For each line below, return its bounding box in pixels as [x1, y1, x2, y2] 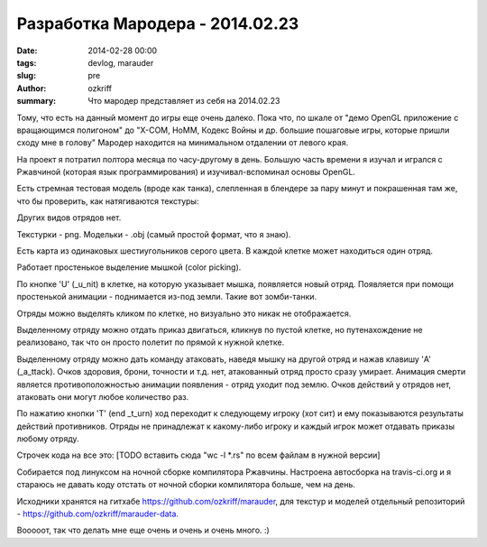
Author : [16, 82, 47, 94]
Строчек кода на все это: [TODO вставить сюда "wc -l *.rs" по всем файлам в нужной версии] [16, 450, 381, 460]
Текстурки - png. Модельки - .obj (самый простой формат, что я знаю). [16, 228, 291, 239]
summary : [16, 96, 57, 107]
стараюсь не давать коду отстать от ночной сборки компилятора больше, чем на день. [16, 479, 356, 490]
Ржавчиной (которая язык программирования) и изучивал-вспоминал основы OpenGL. [16, 167, 356, 178]
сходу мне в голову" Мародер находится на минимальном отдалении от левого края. [16, 137, 349, 148]
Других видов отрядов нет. [16, 212, 122, 223]
